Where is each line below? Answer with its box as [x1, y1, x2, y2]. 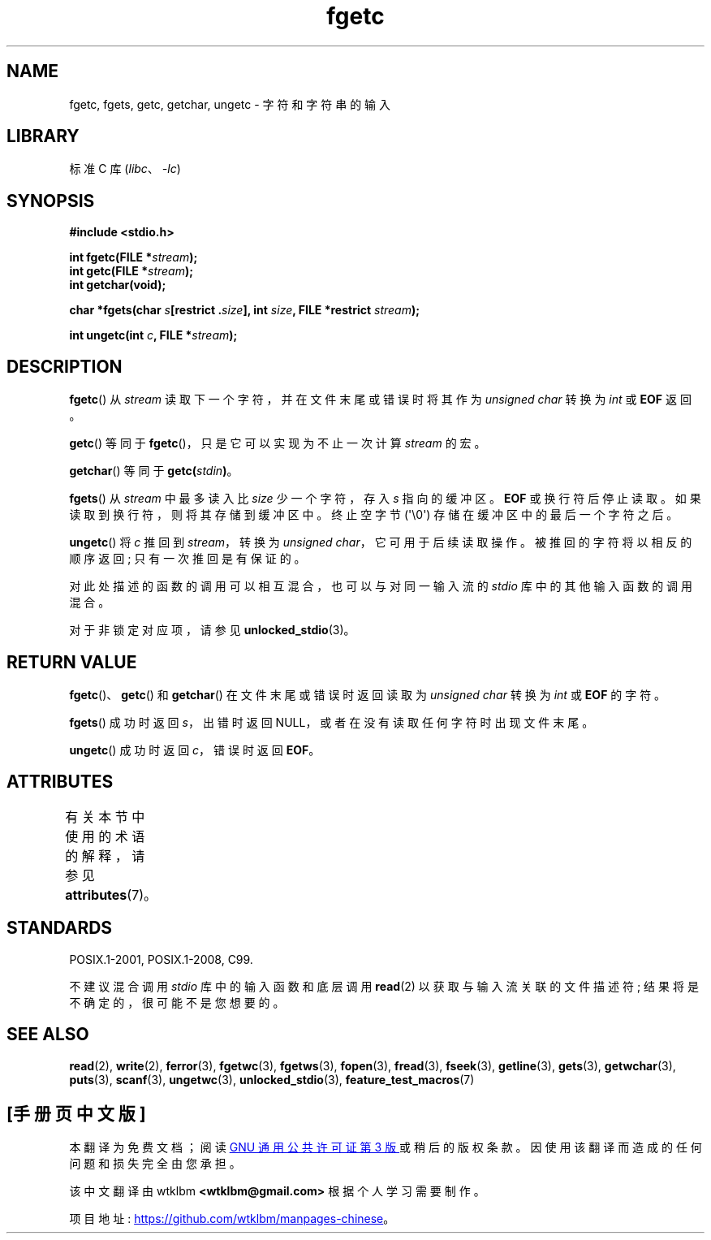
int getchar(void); [69, 278, 166, 292]
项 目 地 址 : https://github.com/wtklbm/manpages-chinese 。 [69, 1212, 395, 1226]
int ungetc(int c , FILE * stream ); [69, 328, 238, 343]
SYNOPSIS [6, 190, 95, 211]
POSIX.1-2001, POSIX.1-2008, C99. [69, 952, 253, 966]
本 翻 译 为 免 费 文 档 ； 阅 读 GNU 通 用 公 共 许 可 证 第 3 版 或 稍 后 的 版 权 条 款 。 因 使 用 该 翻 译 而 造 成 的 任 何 [69, 1140, 702, 1155]
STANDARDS [6, 918, 113, 939]
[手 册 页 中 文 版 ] [6, 1103, 146, 1124]
